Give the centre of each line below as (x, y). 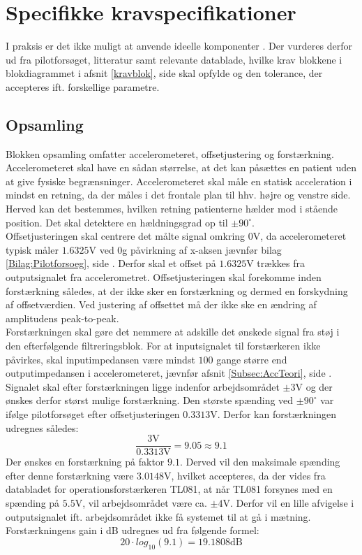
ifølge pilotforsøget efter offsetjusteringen (93, 413)
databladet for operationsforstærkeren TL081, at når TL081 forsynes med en (169, 489)
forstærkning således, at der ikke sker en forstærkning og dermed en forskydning (177, 290)
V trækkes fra (276, 263)
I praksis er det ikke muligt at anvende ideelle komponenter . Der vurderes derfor (179, 46)
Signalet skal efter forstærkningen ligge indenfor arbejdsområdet (143, 386)
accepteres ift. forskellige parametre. (83, 86)
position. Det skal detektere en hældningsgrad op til (117, 222)
